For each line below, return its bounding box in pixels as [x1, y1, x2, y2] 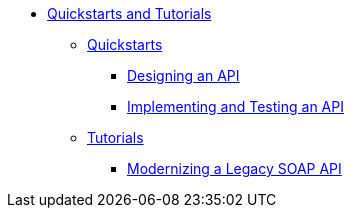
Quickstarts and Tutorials [47, 5, 212, 22]
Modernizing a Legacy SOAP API [127, 160, 342, 177]
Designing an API [127, 67, 240, 84]
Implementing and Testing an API [127, 98, 344, 115]
